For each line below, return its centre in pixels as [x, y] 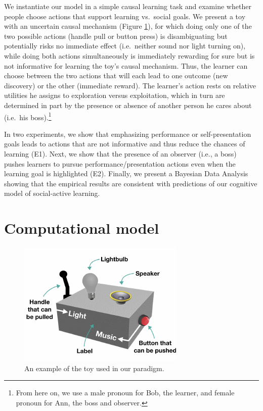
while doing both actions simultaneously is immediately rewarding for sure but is [129, 55]
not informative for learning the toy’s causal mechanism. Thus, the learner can [126, 65]
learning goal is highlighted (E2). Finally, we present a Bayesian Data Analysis [126, 173]
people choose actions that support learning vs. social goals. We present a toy [125, 16]
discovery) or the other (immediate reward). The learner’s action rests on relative [130, 85]
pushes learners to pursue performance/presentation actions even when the [120, 163]
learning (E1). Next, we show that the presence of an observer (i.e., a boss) [120, 153]
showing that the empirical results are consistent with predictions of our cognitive [131, 183]
